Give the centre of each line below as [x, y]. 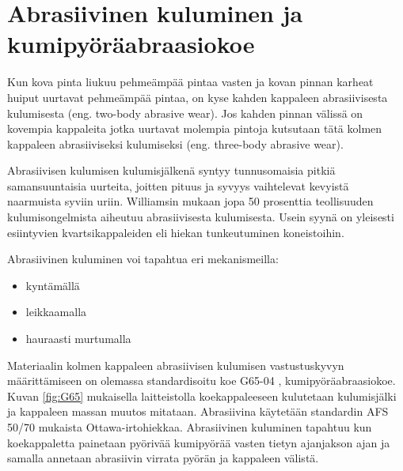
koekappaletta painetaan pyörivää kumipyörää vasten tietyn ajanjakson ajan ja [199, 442]
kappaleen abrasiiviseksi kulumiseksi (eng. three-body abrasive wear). [175, 143]
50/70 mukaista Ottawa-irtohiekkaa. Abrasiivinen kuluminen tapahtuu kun [190, 427]
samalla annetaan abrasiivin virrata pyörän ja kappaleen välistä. [163, 458]
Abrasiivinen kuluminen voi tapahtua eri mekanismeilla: [143, 259]
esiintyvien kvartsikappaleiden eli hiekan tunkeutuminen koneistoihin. [176, 232]
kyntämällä [53, 285]
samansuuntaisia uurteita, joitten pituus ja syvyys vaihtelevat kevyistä [178, 185]
